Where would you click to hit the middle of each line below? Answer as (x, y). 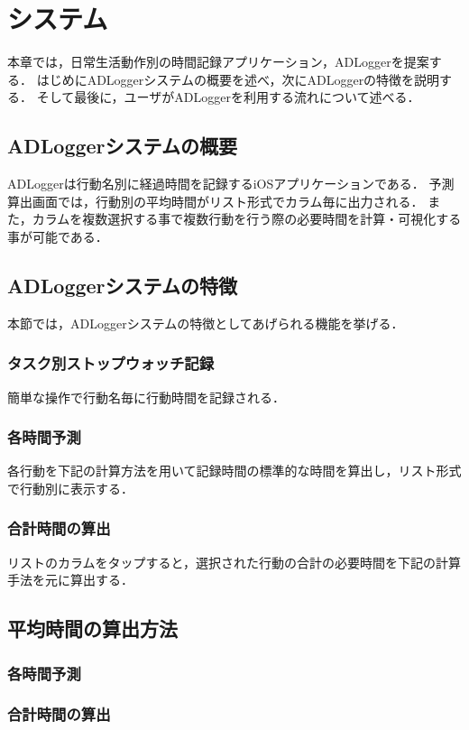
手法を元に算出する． (70, 580)
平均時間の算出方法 (92, 628)
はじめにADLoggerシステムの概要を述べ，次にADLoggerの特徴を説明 (238, 79)
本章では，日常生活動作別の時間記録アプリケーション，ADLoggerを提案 (218, 62)
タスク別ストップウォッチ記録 (111, 363)
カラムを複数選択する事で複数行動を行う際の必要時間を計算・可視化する (247, 219)
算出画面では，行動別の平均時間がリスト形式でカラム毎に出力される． (216, 201)
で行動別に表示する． (70, 488)
